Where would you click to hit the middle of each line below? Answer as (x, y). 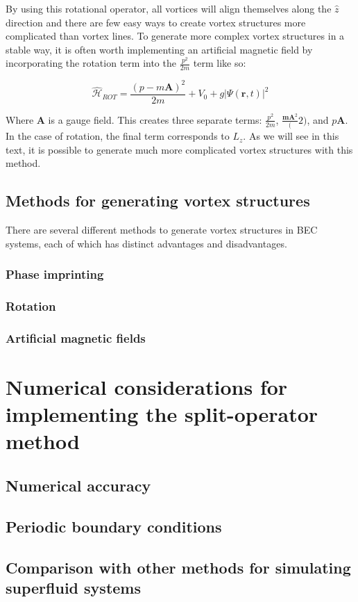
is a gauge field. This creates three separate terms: (155, 119)
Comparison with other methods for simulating (178, 567)
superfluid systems (73, 587)
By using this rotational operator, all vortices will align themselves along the (169, 8)
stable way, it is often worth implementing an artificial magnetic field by (159, 49)
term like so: (220, 63)
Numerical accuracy (78, 485)
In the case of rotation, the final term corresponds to (118, 136)
